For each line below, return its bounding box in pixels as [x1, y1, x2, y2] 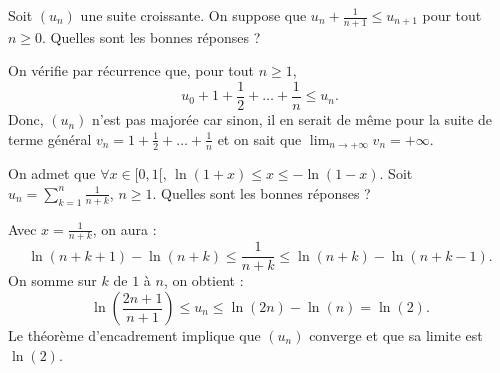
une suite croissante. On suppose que [80, 5, 307, 25]
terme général [8, 128, 92, 149]
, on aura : [92, 218, 157, 239]
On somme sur [8, 270, 97, 291]
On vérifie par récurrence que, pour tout [8, 60, 255, 81]
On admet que [8, 163, 96, 184]
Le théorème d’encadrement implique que [8, 325, 261, 346]
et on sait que [217, 128, 302, 149]
